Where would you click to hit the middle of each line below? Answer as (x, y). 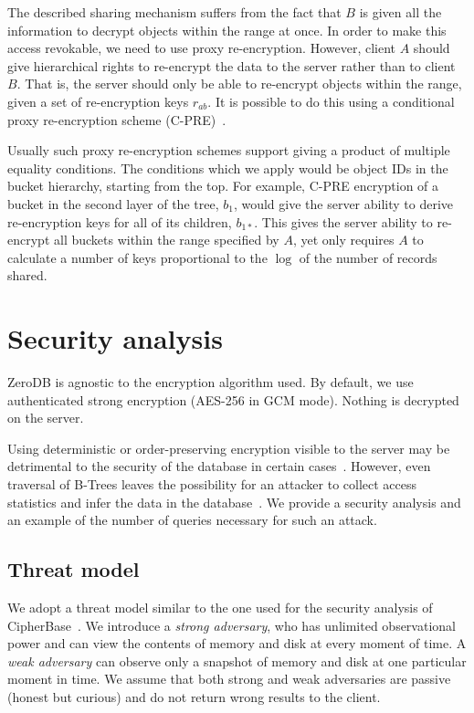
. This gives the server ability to (343, 221)
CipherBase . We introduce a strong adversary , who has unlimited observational (232, 625)
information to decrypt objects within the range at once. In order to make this (227, 30)
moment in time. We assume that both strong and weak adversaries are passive (229, 679)
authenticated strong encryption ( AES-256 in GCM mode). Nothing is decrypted (233, 399)
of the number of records (368, 257)
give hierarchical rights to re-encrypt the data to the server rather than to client (232, 65)
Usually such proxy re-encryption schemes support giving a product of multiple (229, 150)
